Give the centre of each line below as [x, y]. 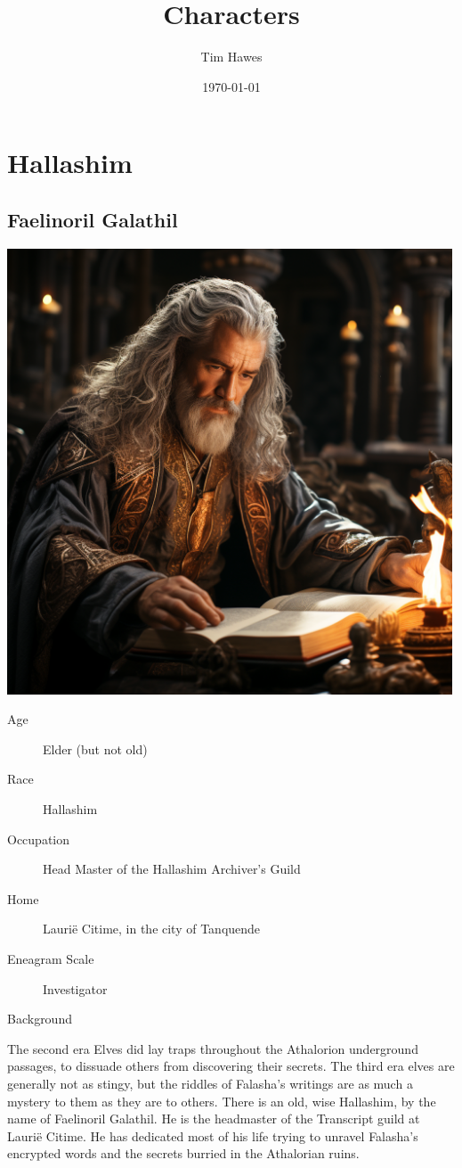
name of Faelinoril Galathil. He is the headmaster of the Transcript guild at [214, 1119]
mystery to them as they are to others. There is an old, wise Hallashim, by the [222, 1101]
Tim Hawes [231, 57]
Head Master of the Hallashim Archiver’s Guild [172, 869]
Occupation [39, 839]
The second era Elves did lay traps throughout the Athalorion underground [213, 1048]
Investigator [75, 988]
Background [40, 1019]
